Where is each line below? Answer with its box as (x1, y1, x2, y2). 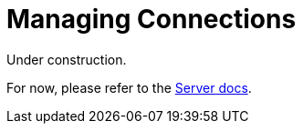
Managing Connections (6, 4, 297, 35)
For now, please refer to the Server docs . (6, 79, 252, 96)
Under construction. (6, 51, 127, 67)
